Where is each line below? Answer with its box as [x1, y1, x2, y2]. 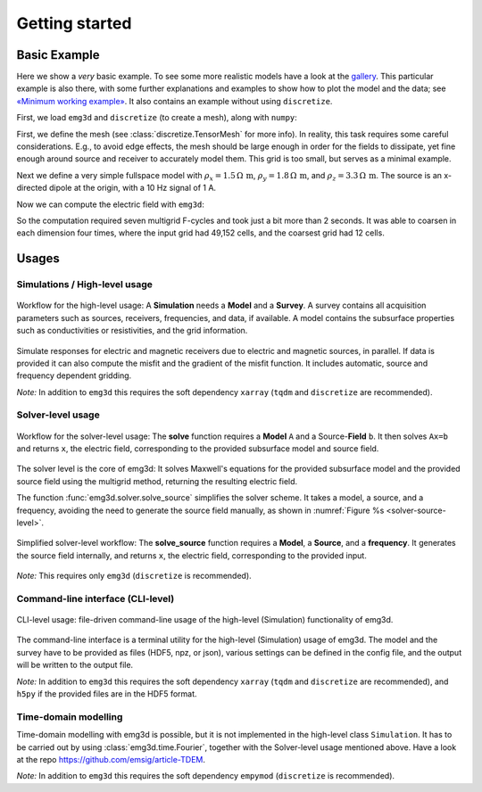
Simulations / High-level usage [16, 278, 154, 291]
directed [16, 183, 48, 194]
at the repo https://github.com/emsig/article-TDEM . [16, 754, 205, 764]
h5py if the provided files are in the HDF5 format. [16, 689, 197, 699]
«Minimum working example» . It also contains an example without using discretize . [16, 95, 333, 106]
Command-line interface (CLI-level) [16, 592, 175, 605]
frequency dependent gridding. [16, 370, 132, 381]
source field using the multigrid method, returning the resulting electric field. [16, 475, 298, 486]
